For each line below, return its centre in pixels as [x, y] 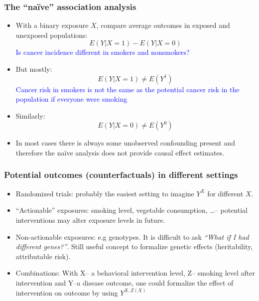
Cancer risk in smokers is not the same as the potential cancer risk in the [128, 89]
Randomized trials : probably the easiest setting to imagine [105, 193]
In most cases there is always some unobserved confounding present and [125, 143]
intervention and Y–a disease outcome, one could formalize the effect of [125, 282]
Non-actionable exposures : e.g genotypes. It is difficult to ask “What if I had [132, 236]
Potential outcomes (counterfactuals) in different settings [121, 175]
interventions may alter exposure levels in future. [90, 220]
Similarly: [30, 115]
